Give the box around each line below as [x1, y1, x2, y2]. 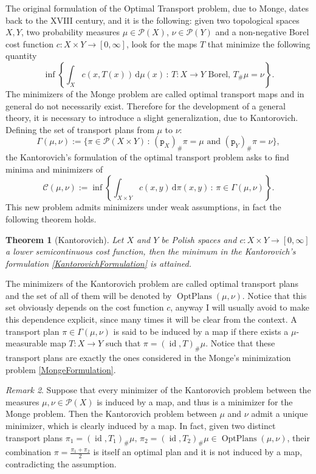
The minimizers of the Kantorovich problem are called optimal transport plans [5, 277, 298, 290]
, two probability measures [21, 26, 120, 38]
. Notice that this [242, 289, 307, 301]
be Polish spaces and [161, 233, 237, 246]
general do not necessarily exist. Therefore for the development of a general [5, 99, 286, 112]
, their [287, 431, 310, 444]
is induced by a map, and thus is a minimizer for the [97, 395, 293, 408]
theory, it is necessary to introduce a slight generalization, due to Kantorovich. [5, 111, 298, 124]
